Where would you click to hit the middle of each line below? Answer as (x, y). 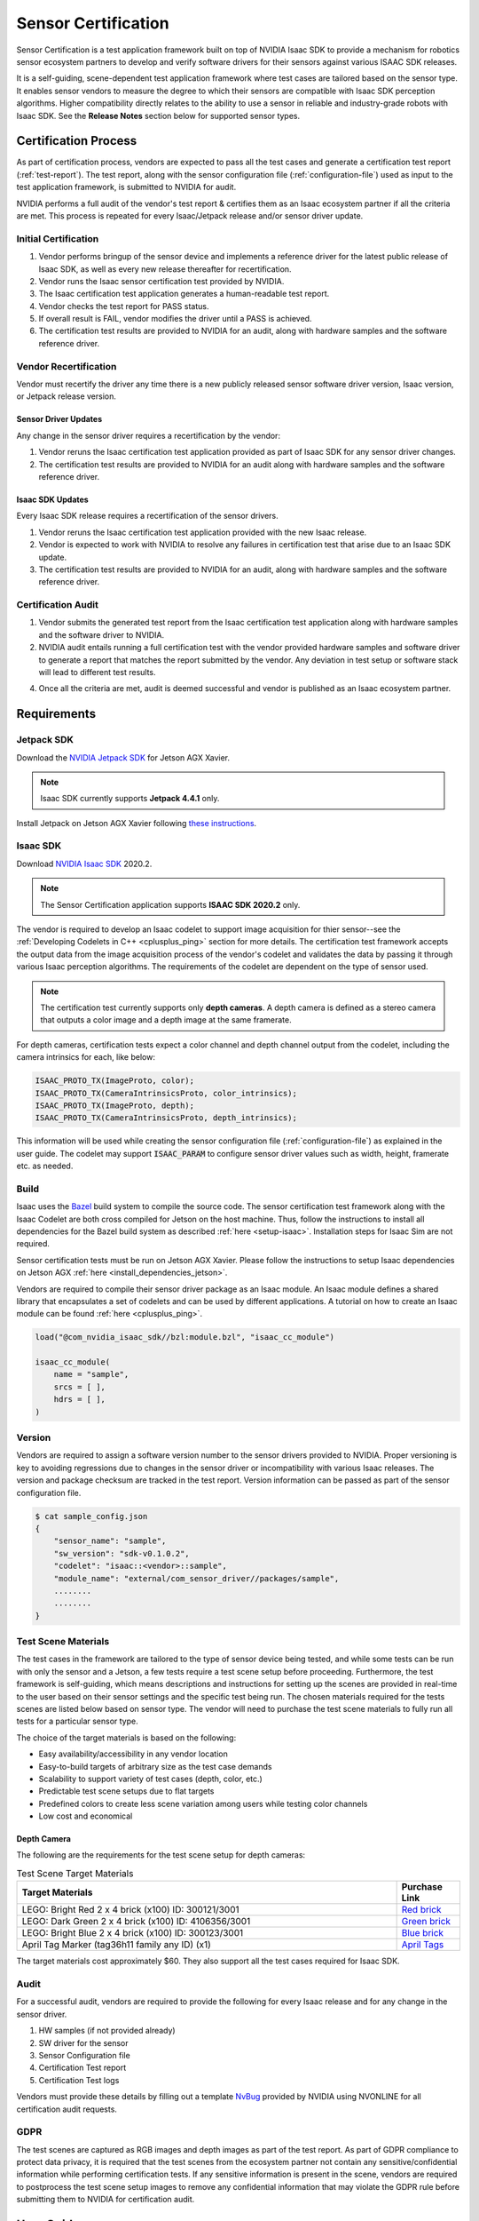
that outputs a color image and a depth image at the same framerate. (166, 1020)
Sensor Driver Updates (59, 419)
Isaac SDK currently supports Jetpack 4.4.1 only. (130, 799)
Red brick (421, 1910)
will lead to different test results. (97, 672)
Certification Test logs (79, 2080)
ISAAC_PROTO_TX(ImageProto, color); (115, 1081)
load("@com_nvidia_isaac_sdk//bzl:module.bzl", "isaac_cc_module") (185, 1337)
